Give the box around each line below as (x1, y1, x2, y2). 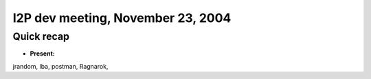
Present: (30, 49, 55, 58)
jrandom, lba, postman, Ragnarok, (12, 62, 109, 70)
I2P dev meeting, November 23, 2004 (12, 10, 232, 25)
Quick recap (12, 30, 70, 43)
